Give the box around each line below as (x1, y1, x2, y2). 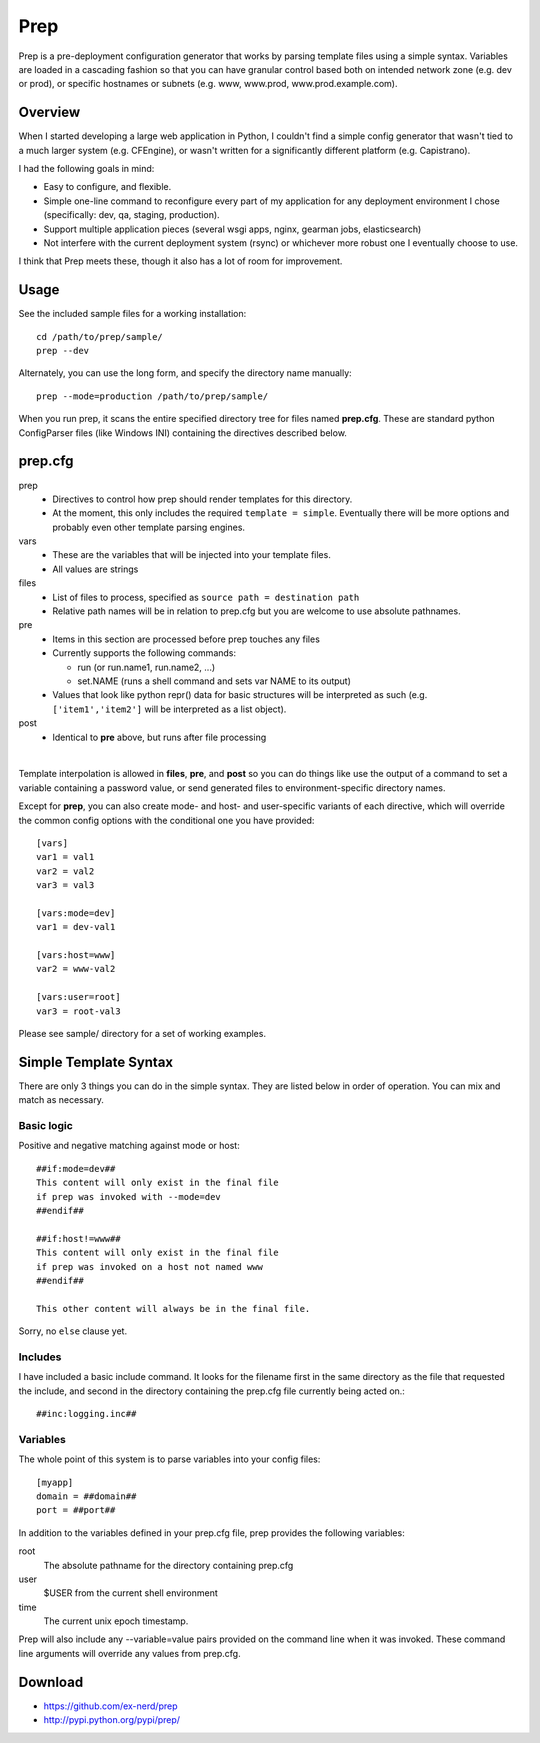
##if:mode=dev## (36, 1163, 116, 1174)
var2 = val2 (36, 865, 95, 877)
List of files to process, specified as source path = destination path (52, 591, 360, 603)
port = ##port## (36, 1505, 116, 1516)
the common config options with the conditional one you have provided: (18, 814, 315, 826)
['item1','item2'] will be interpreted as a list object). (52, 703, 287, 715)
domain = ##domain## (36, 1490, 137, 1502)
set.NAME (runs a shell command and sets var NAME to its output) (77, 675, 352, 687)
